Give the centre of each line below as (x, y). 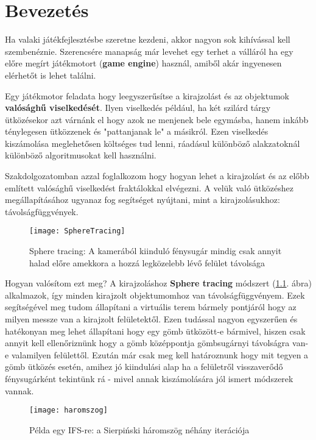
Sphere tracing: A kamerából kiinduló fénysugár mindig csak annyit (156, 251)
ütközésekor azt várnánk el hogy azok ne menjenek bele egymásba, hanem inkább (157, 119)
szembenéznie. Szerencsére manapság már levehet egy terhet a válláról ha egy (149, 51)
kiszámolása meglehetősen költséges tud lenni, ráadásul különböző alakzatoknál (153, 143)
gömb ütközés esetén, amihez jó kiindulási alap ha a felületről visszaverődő (144, 367)
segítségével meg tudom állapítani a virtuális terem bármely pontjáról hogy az (151, 307)
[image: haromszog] (68, 410)
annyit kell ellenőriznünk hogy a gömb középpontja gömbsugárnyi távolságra (147, 343)
